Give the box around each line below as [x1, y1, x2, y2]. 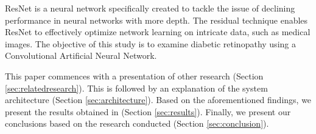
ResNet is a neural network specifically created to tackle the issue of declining [5, 2, 295, 14]
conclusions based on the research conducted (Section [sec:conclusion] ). [5, 117, 269, 130]
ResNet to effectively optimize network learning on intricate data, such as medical [5, 25, 311, 38]
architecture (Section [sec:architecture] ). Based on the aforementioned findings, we [5, 93, 312, 106]
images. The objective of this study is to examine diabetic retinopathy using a [5, 37, 296, 50]
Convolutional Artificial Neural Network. [5, 49, 157, 62]
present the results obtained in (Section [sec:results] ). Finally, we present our [5, 105, 291, 118]
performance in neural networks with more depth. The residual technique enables [5, 13, 308, 26]
